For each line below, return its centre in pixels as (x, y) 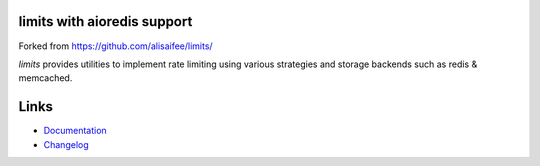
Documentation (75, 131)
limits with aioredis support (105, 21)
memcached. (45, 78)
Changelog (66, 144)
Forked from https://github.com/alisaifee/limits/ (116, 46)
